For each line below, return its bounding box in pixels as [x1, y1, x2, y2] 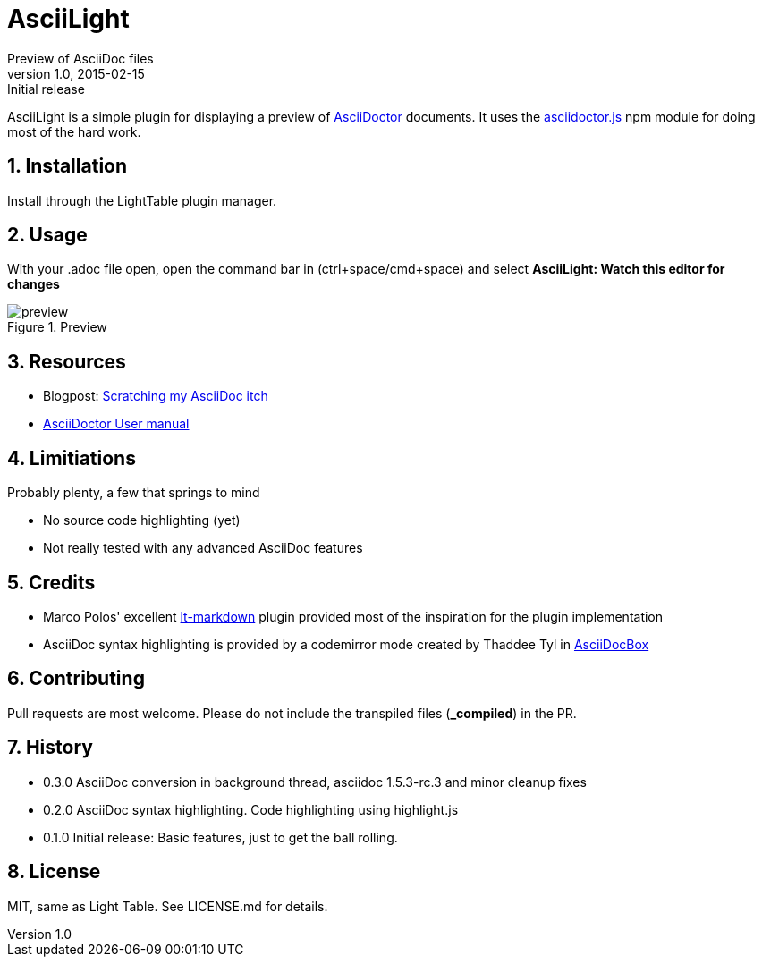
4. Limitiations [7, 446, 136, 469]
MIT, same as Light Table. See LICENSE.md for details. [7, 898, 328, 914]
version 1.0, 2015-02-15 [7, 65, 145, 81]
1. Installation [7, 155, 128, 178]
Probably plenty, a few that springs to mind [7, 485, 260, 501]
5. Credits [7, 571, 96, 594]
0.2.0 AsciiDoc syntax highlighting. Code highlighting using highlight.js [43, 801, 459, 817]
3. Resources [7, 350, 126, 373]
